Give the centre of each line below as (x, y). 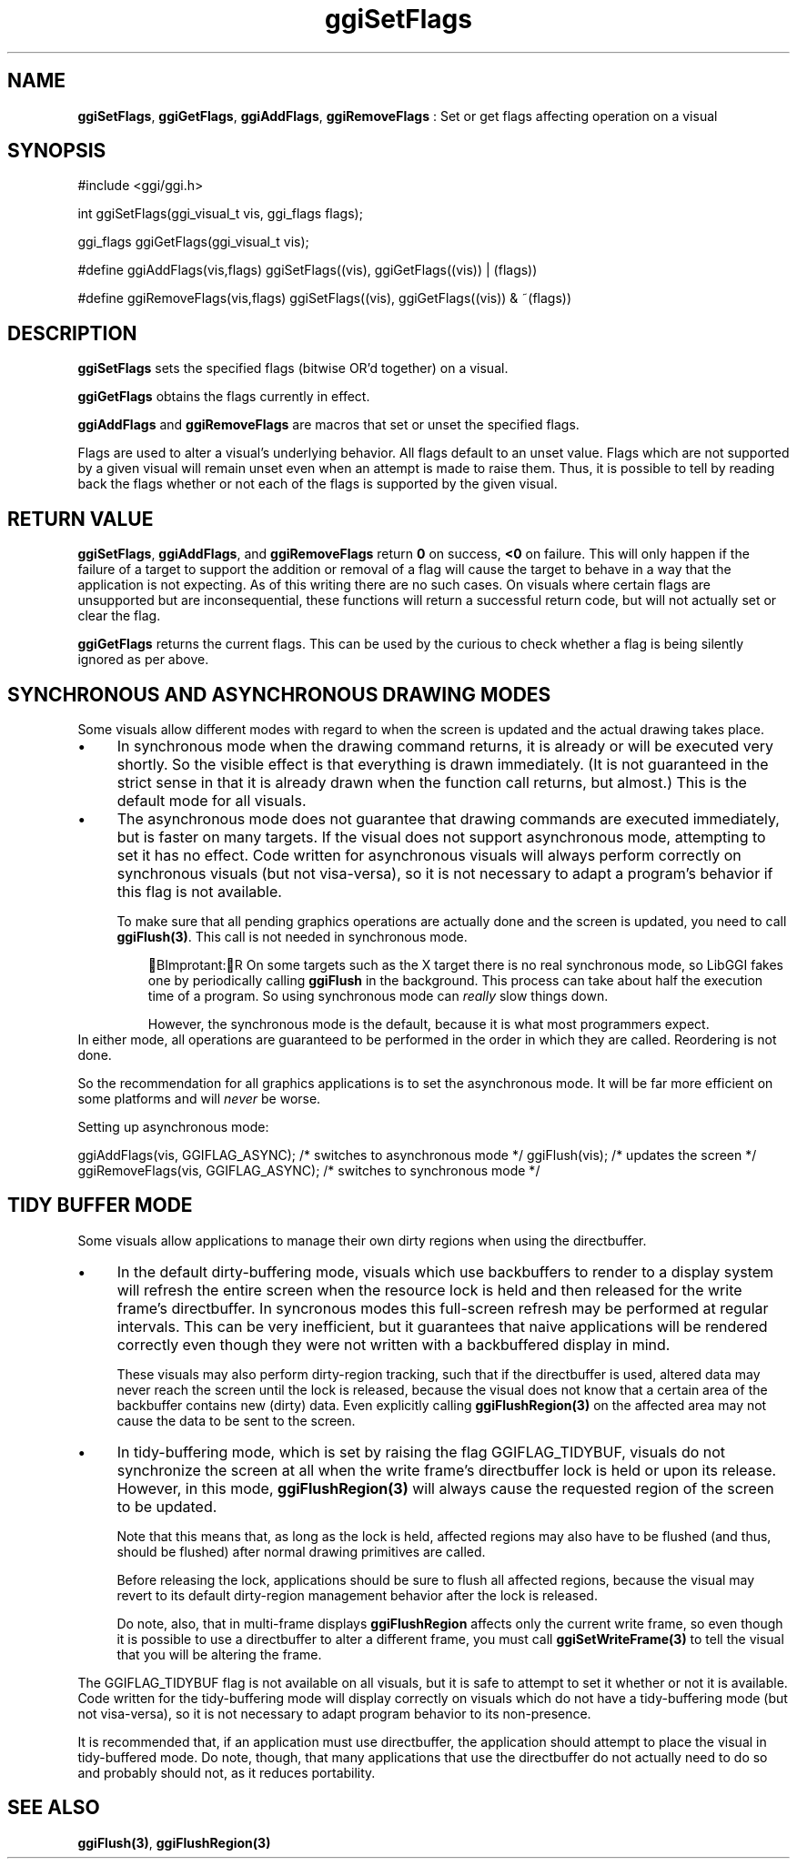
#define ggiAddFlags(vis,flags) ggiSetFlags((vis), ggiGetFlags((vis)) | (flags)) (308, 270)
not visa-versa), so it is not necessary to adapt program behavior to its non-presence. (334, 1713)
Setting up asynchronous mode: (173, 1126)
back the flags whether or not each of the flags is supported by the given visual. (318, 484)
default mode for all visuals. (212, 800)
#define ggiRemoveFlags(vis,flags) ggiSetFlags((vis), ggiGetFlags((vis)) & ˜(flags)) (325, 298)
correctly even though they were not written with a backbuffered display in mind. (393, 1344)
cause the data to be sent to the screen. (236, 1420)
